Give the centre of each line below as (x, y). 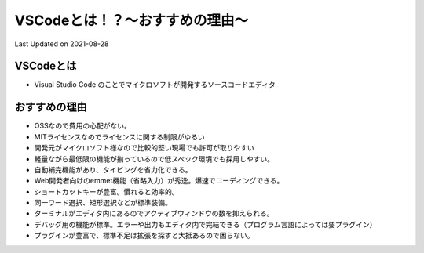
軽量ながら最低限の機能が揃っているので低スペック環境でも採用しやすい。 (154, 159)
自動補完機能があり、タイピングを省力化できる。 (113, 169)
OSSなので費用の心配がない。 (82, 126)
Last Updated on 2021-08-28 (62, 44)
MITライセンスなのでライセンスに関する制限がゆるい (119, 136)
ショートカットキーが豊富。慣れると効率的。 (106, 191)
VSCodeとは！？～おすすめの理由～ (132, 20)
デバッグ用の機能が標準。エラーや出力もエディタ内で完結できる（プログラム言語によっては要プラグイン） (205, 224)
